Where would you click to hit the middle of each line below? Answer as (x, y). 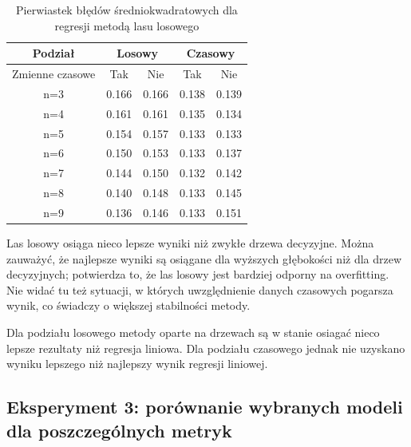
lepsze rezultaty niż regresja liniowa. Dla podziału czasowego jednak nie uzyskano (206, 348)
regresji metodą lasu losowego (127, 25)
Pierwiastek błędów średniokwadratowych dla (127, 10)
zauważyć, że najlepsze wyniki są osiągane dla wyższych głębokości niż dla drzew (204, 258)
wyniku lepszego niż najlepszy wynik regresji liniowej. (137, 364)
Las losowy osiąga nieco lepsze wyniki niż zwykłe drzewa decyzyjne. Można (190, 243)
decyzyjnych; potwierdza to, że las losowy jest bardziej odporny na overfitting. (198, 274)
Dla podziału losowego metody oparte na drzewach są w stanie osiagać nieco (193, 332)
